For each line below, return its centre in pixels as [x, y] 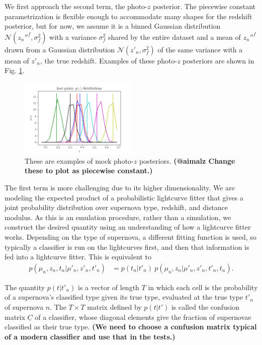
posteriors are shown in [219, 60]
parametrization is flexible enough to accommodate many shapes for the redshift [128, 16]
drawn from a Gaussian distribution [60, 49]
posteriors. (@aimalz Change [187, 160]
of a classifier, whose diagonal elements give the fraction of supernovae [143, 317]
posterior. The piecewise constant [204, 6]
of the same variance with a [200, 49]
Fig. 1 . [15, 70]
